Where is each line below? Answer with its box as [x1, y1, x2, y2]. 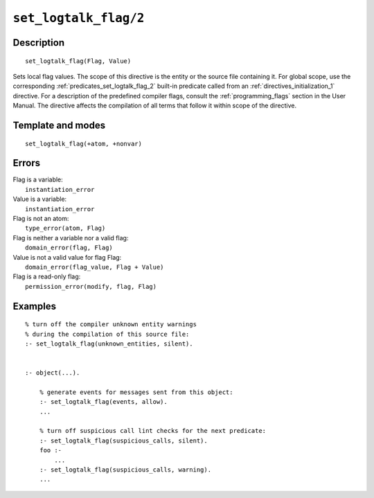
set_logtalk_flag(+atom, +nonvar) [25, 139, 142, 148]
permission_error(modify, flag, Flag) [25, 283, 157, 290]
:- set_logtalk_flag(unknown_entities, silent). [25, 339, 193, 348]
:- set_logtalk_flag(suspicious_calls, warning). [39, 466, 211, 474]
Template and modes [12, 119, 106, 131]
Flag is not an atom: [12, 215, 69, 222]
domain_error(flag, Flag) [25, 244, 114, 252]
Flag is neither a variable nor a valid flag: [12, 233, 129, 242]
